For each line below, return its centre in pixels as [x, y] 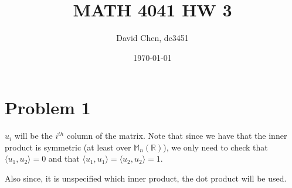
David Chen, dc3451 [152, 38]
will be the [33, 136]
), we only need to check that [215, 147]
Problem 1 [48, 107]
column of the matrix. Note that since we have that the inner [177, 136]
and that [64, 158]
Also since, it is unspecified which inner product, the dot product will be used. [146, 178]
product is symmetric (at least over [68, 147]
